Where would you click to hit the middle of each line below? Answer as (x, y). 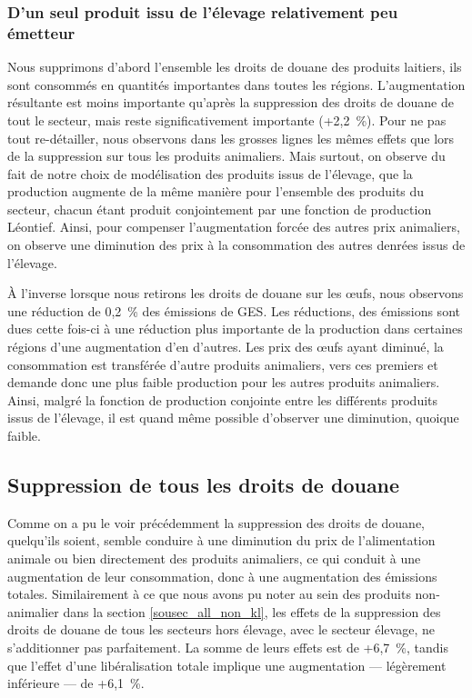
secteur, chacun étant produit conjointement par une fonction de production (220, 209)
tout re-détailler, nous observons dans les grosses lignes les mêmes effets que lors (231, 138)
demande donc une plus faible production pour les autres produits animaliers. (224, 382)
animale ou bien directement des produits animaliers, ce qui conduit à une (214, 558)
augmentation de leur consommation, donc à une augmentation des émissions (222, 576)
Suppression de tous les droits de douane (204, 484)
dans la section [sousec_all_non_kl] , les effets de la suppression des (252, 611)
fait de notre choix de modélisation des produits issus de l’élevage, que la (210, 173)
